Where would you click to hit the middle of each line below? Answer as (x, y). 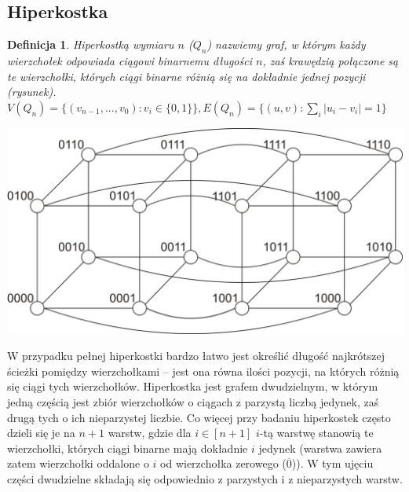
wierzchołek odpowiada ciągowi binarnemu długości (130, 61)
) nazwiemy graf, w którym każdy (286, 44)
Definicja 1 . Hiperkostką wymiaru (91, 44)
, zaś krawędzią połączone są (330, 61)
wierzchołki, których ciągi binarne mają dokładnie (128, 448)
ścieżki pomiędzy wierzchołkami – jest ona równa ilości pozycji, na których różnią (203, 371)
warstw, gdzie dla (150, 433)
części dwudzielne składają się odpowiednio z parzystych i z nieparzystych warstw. (205, 478)
